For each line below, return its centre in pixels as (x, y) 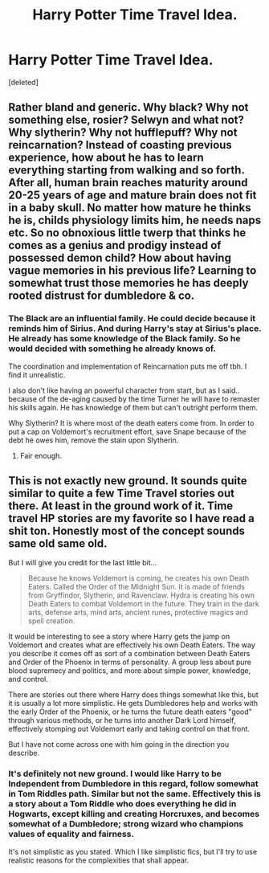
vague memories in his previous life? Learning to (132, 271)
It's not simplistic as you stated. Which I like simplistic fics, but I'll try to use (133, 851)
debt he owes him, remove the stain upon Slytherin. (94, 440)
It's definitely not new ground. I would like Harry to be (115, 774)
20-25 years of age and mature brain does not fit (132, 196)
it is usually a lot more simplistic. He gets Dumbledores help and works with (133, 704)
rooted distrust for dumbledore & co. (102, 296)
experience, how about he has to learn (106, 158)
